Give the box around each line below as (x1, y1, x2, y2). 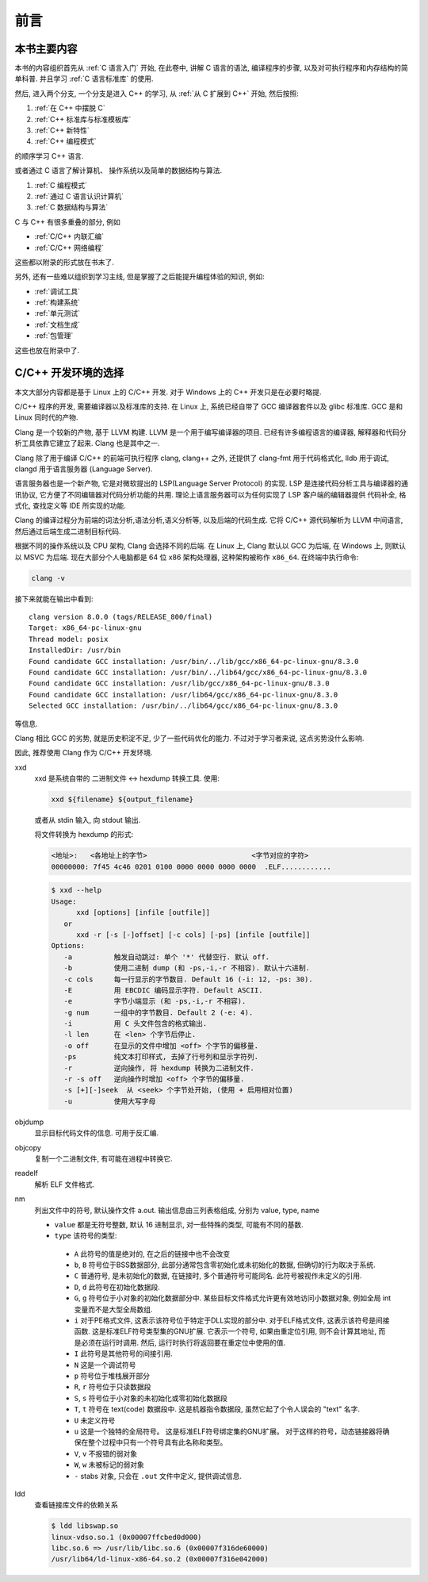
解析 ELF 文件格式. (34, 1179, 95, 1189)
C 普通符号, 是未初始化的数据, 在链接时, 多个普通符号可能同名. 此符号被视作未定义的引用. (74, 1271, 362, 1281)
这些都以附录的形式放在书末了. (14, 257, 115, 267)
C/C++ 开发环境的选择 (14, 366, 124, 380)
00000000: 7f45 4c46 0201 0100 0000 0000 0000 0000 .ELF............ (51, 862, 332, 871)
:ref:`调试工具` (34, 286, 81, 296)
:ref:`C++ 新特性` (34, 125, 90, 135)
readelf (14, 1169, 39, 1178)
